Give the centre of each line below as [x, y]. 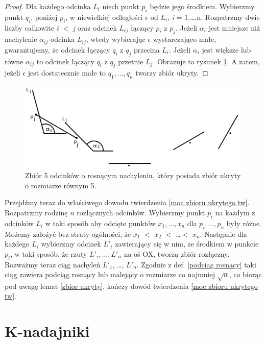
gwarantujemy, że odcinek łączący [57, 49]
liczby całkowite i [32, 27]
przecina [147, 49]
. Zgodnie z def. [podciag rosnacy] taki [196, 264]
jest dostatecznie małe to [67, 73]
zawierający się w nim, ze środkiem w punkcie [187, 244]
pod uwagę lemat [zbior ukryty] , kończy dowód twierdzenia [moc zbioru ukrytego [131, 286]
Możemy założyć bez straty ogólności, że [68, 234]
